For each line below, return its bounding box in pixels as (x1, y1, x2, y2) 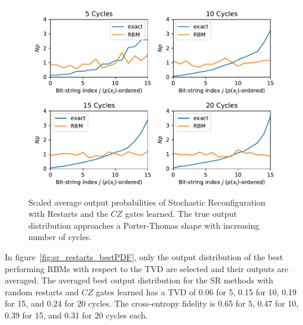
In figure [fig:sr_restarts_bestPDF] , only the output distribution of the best (5, 250, 283, 263)
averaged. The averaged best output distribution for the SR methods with (5, 274, 273, 286)
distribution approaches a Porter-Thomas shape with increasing (28, 219, 260, 231)
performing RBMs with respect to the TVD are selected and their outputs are (5, 262, 289, 274)
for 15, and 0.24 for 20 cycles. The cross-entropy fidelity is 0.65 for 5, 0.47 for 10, (5, 297, 299, 310)
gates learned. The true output (125, 207, 237, 220)
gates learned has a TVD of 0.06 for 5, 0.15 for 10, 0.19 (95, 285, 297, 298)
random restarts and (5, 285, 79, 298)
